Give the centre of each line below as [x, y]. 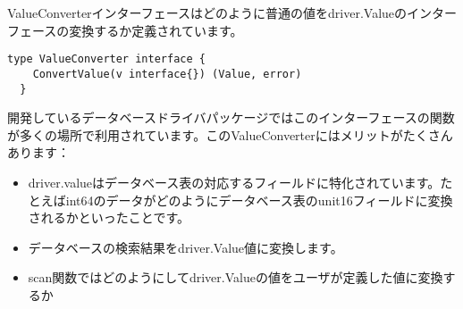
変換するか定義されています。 [156, 30]
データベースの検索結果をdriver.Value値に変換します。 [185, 247]
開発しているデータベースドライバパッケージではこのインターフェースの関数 [231, 117]
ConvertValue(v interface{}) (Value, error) [167, 74]
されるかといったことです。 [109, 217]
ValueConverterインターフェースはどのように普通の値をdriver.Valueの [207, 13]
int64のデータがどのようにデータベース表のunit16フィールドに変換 [259, 200]
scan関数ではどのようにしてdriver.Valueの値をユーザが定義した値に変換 [236, 277]
